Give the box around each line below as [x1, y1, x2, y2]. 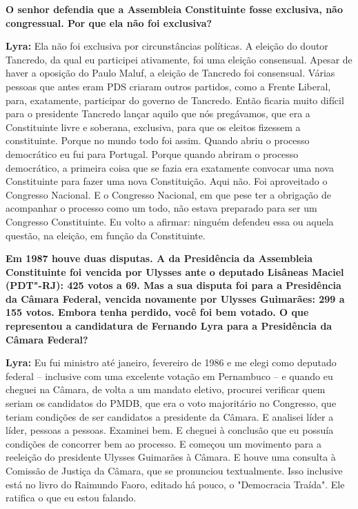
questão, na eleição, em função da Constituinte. [6, 228, 206, 242]
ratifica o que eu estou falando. [6, 490, 137, 505]
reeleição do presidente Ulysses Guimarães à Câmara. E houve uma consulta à [6, 450, 336, 464]
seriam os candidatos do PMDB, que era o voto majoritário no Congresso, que [6, 396, 337, 410]
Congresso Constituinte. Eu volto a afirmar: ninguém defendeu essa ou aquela [6, 214, 334, 228]
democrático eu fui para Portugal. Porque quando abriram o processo [6, 146, 299, 161]
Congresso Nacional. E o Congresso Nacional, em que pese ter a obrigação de [6, 187, 332, 201]
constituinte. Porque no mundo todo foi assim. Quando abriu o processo [6, 133, 310, 148]
